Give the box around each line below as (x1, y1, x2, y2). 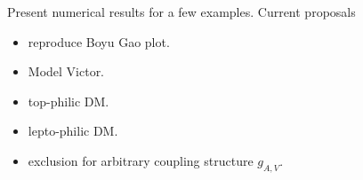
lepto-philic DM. (28, 121, 118, 140)
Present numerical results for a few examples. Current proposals (7, 3, 356, 20)
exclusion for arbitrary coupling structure (28, 151, 254, 169)
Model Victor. (28, 62, 105, 81)
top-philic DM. (28, 91, 109, 110)
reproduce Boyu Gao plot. (28, 32, 170, 51)
